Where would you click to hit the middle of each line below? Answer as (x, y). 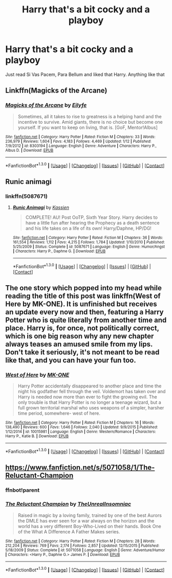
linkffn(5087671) (26, 196)
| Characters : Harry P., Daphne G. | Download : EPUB (59, 251)
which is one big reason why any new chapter (80, 336)
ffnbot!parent (23, 490)
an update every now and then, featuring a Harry (84, 312)
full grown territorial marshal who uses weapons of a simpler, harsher (91, 408)
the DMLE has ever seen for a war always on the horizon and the (86, 520)
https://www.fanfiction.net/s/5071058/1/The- (80, 468)
